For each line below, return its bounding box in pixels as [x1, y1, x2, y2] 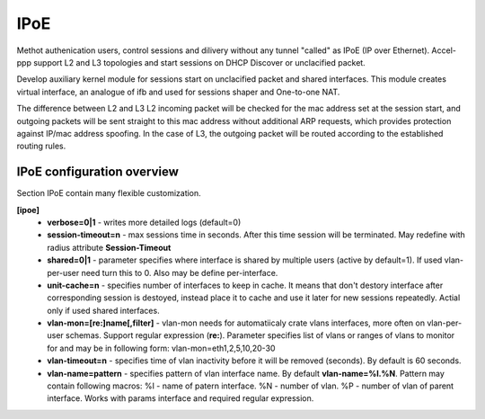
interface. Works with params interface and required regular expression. [47, 393, 314, 404]
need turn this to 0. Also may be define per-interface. [81, 267, 278, 278]
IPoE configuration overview [16, 165, 180, 180]
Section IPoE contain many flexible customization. [16, 188, 201, 199]
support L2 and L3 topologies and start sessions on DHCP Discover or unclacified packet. [32, 57, 366, 67]
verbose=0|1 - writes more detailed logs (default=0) [47, 217, 242, 227]
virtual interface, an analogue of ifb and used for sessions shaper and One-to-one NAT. [16, 86, 340, 97]
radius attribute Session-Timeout [47, 242, 172, 253]
